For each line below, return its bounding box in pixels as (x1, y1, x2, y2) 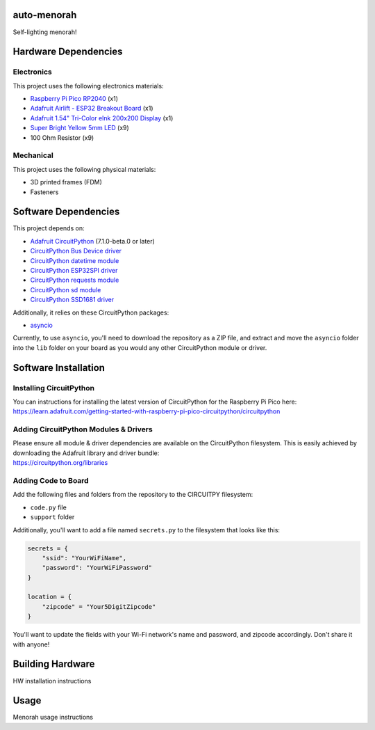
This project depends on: (12, 224, 85, 232)
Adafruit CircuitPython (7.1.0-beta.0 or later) (30, 237, 156, 245)
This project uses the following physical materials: (12, 165, 156, 173)
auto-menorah (12, 9, 77, 21)
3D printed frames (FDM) (30, 178, 102, 187)
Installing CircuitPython (12, 383, 95, 392)
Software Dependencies (12, 206, 120, 218)
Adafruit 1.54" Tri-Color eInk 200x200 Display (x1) (30, 113, 174, 122)
